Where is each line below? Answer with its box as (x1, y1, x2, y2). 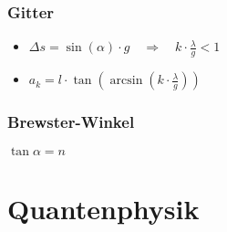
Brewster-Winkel (7, 110, 135, 132)
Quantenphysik (7, 190, 200, 227)
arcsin (109, 74, 143, 88)
